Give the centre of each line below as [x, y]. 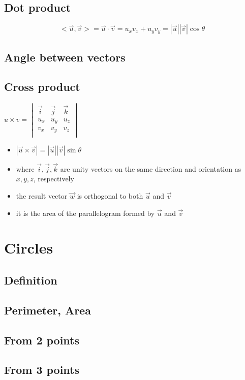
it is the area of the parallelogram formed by [85, 213]
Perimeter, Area [48, 310]
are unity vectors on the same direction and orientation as [151, 168]
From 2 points [42, 340]
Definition [31, 280]
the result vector [42, 196]
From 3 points [42, 370]
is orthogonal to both [110, 196]
